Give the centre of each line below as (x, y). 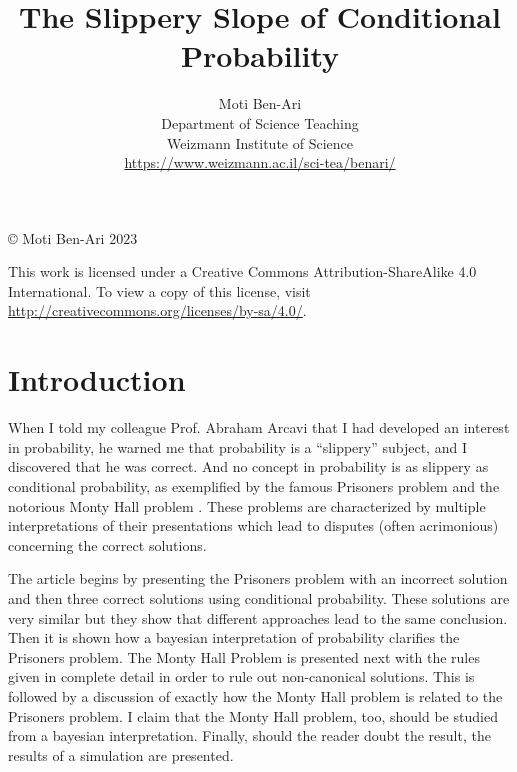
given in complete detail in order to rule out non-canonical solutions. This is (241, 676)
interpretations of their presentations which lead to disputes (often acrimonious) (253, 525)
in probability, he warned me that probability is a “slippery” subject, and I (237, 446)
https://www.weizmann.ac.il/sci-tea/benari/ (260, 162)
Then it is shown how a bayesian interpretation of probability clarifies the (234, 637)
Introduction (97, 379)
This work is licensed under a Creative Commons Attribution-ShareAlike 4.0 (242, 271)
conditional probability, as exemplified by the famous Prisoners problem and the (254, 485)
